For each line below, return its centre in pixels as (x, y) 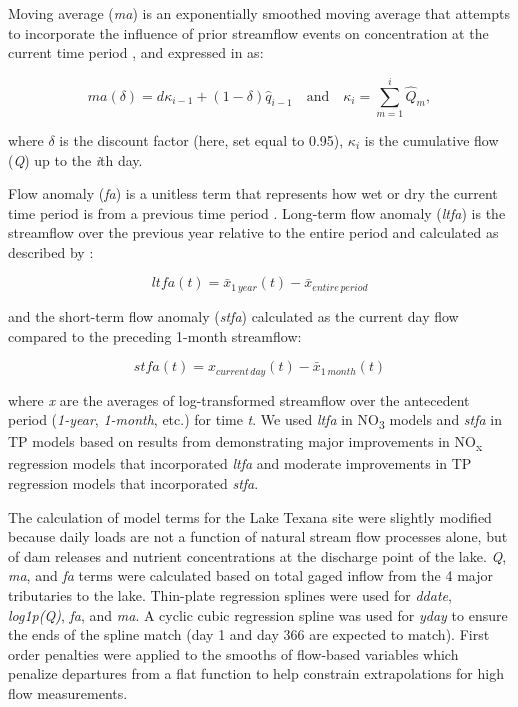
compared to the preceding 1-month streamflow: (155, 335)
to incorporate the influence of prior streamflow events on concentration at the (248, 32)
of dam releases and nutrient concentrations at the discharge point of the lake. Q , (257, 555)
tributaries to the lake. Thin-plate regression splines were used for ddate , (230, 594)
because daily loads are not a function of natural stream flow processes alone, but (258, 536)
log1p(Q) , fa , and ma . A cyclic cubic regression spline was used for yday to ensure (258, 614)
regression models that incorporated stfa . (133, 483)
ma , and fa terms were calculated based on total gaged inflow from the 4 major (250, 575)
